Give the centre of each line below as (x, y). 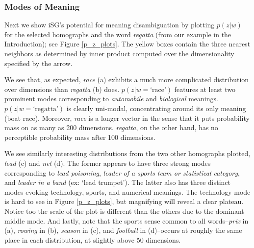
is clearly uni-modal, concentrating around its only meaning (156, 108)
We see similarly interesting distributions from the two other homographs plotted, (127, 153)
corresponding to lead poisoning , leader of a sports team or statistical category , (122, 172)
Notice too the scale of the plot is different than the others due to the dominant (124, 211)
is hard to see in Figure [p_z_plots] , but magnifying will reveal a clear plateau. (124, 201)
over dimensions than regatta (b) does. (62, 89)
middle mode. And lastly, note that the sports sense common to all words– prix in (127, 220)
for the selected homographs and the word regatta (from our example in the (118, 34)
